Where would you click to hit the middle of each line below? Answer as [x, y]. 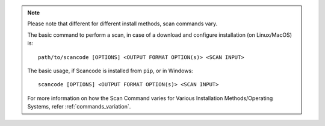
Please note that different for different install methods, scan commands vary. [122, 24]
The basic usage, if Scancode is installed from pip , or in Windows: [110, 71]
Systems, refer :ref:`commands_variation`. [79, 107]
